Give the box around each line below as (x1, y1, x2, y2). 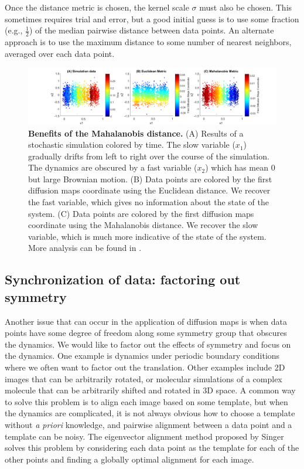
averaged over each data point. (5, 47, 115, 59)
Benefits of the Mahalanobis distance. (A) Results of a (28, 127, 244, 139)
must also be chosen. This (199, 1, 292, 13)
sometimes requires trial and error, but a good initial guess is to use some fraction (5, 12, 299, 25)
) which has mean (205, 161, 268, 174)
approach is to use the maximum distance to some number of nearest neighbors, (5, 36, 292, 48)
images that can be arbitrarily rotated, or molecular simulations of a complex (5, 372, 282, 385)
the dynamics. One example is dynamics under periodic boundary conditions (5, 349, 280, 362)
